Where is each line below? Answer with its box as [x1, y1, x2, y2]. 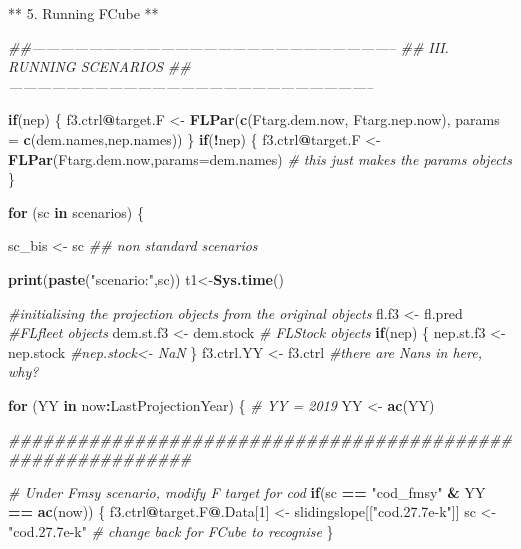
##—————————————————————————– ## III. [8, 36, 449, 57]
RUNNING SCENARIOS [8, 56, 164, 77]
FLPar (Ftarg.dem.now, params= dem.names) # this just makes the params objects [8, 148, 512, 169]
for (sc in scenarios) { [8, 201, 144, 222]
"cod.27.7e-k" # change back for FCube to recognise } [8, 520, 334, 541]
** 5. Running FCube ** [8, 3, 159, 23]
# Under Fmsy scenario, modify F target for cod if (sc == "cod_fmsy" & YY [8, 481, 486, 502]
